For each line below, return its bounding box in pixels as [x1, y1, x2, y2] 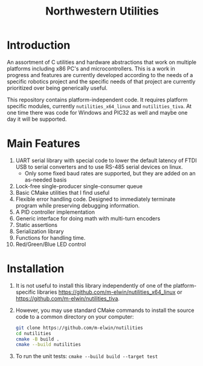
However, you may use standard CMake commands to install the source [15, 307, 195, 314]
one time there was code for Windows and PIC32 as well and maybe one [7, 109, 188, 116]
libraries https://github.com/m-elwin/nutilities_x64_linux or [36, 288, 182, 296]
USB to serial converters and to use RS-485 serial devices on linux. [15, 163, 183, 171]
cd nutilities [15, 330, 51, 336]
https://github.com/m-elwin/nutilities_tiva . [15, 294, 120, 302]
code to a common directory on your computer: [15, 313, 134, 320]
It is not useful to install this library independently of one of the [15, 282, 172, 289]
